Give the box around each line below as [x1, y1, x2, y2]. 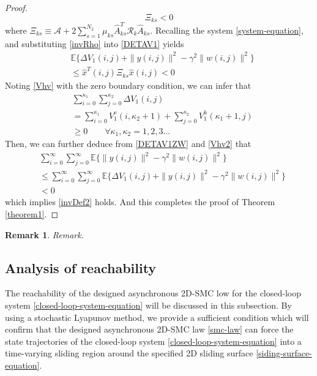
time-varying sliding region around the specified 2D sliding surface [5, 347, 253, 359]
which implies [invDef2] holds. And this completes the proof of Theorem [5, 195, 275, 208]
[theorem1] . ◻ [5, 208, 59, 220]
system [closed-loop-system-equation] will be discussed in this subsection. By [5, 299, 292, 312]
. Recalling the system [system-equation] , [150, 23, 304, 36]
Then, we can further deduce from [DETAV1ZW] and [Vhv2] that [5, 137, 252, 150]
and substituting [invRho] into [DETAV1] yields [5, 37, 184, 50]
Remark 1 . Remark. [5, 228, 84, 241]
